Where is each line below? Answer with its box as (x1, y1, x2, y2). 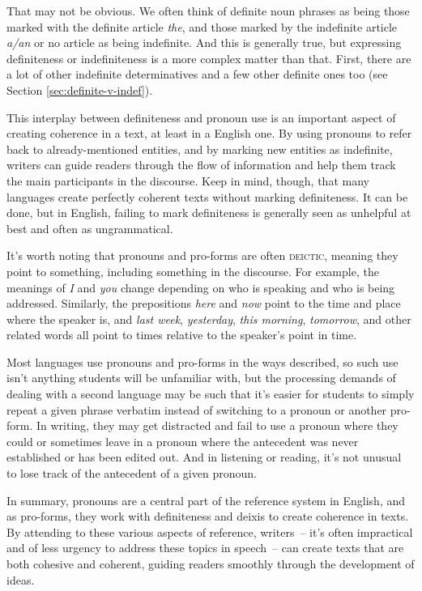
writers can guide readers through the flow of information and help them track (6, 156, 396, 173)
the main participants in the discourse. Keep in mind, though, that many (6, 172, 369, 189)
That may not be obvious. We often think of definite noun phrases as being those (6, 2, 410, 19)
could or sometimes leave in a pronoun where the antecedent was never (6, 432, 359, 449)
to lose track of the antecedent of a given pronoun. (6, 465, 257, 482)
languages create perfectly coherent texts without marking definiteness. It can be (6, 188, 408, 205)
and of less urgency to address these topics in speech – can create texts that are (6, 539, 404, 556)
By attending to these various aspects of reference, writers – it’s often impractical (6, 523, 413, 540)
